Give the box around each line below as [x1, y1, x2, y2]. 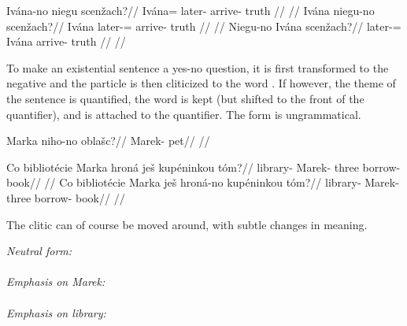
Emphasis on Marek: [6, 273, 105, 290]
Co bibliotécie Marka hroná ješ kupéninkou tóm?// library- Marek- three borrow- [6, 158, 401, 175]
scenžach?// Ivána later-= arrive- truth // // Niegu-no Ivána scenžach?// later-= [6, 17, 401, 34]
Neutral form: [6, 243, 72, 259]
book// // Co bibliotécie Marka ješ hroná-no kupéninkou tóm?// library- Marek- [6, 174, 399, 191]
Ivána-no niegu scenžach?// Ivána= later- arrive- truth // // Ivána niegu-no [6, 2, 375, 18]
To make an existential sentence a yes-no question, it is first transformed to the [6, 59, 389, 76]
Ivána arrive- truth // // [6, 33, 126, 50]
